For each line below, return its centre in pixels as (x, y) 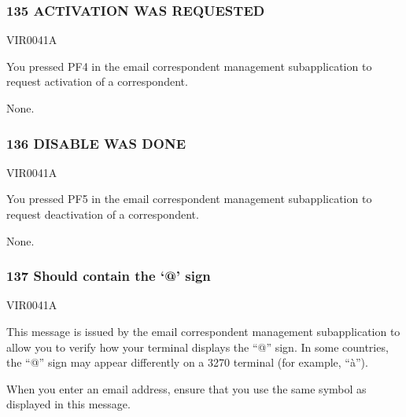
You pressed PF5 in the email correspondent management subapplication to (189, 199)
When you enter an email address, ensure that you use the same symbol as (186, 388)
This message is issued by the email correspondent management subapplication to (203, 331)
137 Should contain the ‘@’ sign (109, 276)
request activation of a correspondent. (97, 81)
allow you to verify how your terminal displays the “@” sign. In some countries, (197, 347)
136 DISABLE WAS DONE (96, 143)
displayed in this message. (68, 404)
